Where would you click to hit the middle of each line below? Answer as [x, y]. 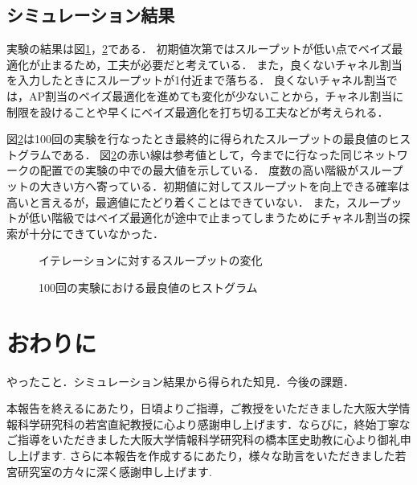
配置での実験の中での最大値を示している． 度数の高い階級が [199, 170]
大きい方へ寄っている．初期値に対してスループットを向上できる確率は [225, 185]
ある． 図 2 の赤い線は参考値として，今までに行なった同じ [213, 154]
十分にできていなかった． [96, 233]
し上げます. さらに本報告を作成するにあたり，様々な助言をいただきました [201, 456]
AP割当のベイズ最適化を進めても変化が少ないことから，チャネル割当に [216, 95]
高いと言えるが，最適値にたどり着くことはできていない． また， [177, 201]
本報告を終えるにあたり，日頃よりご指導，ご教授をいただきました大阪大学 [203, 408]
